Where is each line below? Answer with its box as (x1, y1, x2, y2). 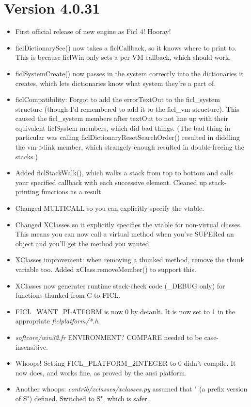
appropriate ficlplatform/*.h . (15, 316, 100, 326)
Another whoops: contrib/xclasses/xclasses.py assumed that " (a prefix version (15, 384, 248, 394)
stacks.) (15, 151, 38, 161)
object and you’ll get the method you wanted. (15, 238, 151, 248)
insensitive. (15, 341, 48, 352)
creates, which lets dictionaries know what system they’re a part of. (15, 78, 216, 88)
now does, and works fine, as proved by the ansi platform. (15, 367, 187, 377)
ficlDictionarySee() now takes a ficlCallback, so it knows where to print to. (15, 42, 237, 52)
